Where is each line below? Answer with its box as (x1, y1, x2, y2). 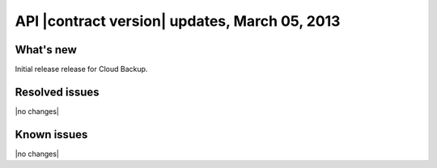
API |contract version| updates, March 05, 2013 (15, 12, 341, 30)
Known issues (15, 128, 88, 141)
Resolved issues (15, 85, 100, 99)
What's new (15, 43, 77, 57)
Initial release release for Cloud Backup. (15, 65, 148, 74)
